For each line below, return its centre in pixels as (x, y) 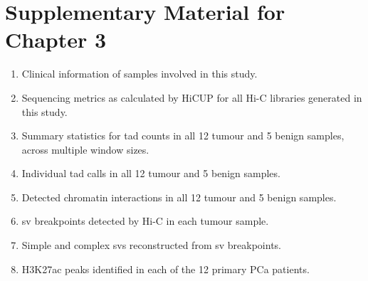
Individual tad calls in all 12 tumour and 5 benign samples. (151, 173)
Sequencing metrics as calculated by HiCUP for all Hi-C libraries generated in (192, 97)
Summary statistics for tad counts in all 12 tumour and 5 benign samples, (183, 136)
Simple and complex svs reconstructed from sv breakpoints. (151, 245)
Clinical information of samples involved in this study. (140, 74)
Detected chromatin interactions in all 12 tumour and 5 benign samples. (179, 197)
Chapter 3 (56, 39)
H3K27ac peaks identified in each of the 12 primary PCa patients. (165, 269)
